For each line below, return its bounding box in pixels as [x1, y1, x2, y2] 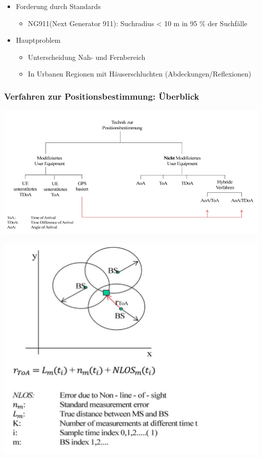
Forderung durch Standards [16, 1, 101, 11]
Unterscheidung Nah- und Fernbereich [28, 51, 146, 62]
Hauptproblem [16, 35, 61, 45]
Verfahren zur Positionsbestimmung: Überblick [4, 90, 200, 102]
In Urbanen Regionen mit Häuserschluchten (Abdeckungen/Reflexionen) [28, 68, 251, 79]
